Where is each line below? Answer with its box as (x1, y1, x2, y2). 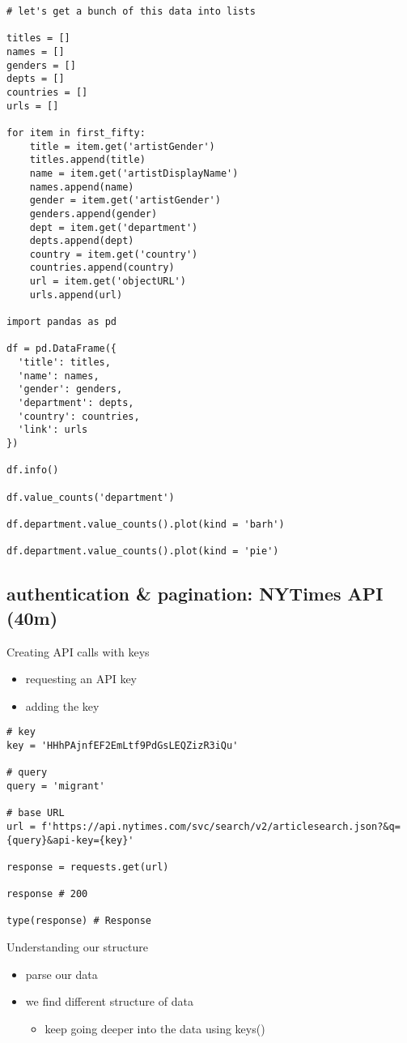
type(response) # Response (6, 915, 151, 927)
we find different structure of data (25, 993, 193, 1010)
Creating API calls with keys (6, 643, 150, 660)
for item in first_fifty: (6, 126, 146, 139)
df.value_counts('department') (6, 491, 175, 503)
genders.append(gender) (29, 207, 158, 220)
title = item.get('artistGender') (29, 140, 215, 152)
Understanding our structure (6, 938, 148, 955)
